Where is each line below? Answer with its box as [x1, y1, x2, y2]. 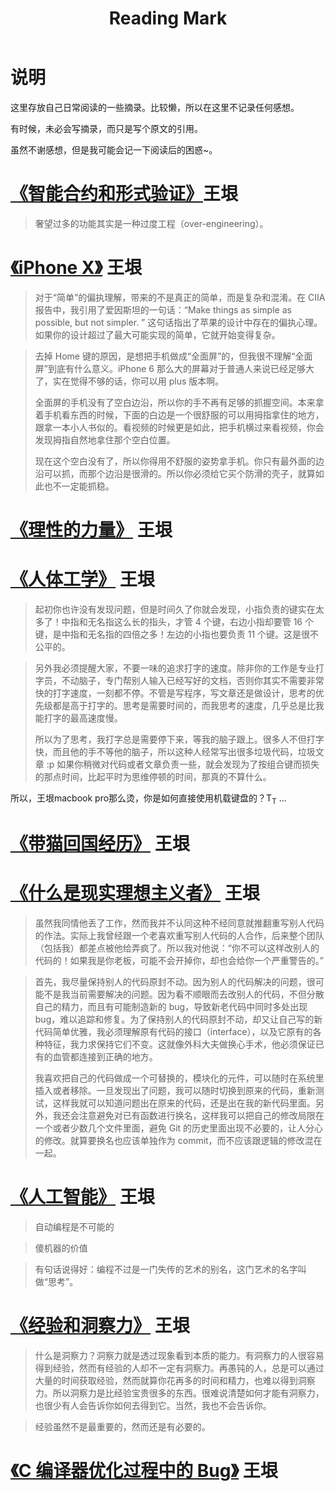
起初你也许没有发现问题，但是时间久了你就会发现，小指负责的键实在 [34, 603, 316, 615]
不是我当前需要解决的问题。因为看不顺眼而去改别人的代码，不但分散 [43, 988, 325, 1000]
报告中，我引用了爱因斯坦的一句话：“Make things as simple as [34, 303, 292, 316]
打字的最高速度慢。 [43, 712, 123, 724]
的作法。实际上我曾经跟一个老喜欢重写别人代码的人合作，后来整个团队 [34, 929, 325, 941]
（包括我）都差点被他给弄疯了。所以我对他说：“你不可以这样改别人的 [34, 942, 320, 954]
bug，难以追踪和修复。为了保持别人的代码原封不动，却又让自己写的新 [34, 1013, 323, 1025]
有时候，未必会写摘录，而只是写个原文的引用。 [10, 122, 203, 134]
